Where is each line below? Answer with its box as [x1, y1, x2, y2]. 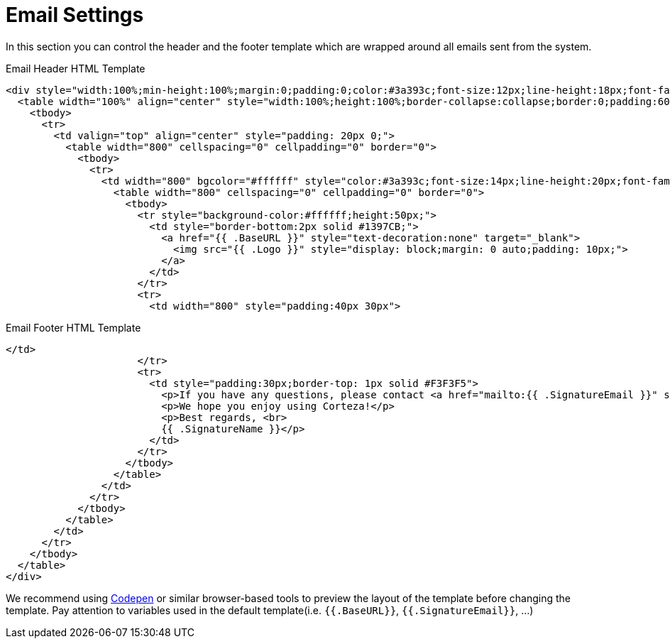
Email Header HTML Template [6, 62, 145, 75]
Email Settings [6, 3, 144, 27]
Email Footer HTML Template [6, 321, 141, 334]
